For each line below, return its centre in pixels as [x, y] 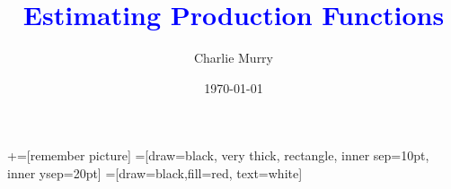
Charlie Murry [234, 58]
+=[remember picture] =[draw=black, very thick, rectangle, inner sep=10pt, [218, 155]
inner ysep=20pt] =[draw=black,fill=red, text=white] [155, 172]
